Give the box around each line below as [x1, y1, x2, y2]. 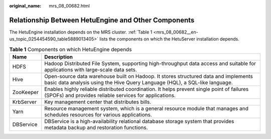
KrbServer [12, 98, 37, 105]
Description [44, 53, 73, 60]
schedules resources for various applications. [44, 111, 153, 118]
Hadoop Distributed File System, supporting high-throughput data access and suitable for [44, 60, 256, 67]
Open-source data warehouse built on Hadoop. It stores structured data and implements [44, 73, 253, 80]
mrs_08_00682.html [49, 3, 90, 8]
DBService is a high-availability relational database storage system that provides [44, 118, 234, 125]
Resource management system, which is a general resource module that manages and [44, 105, 248, 112]
